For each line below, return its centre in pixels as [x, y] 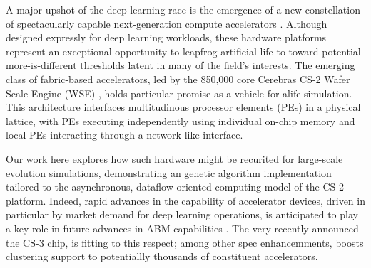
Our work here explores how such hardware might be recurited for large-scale [174, 158]
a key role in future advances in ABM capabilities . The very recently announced [182, 228]
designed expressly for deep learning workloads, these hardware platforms [166, 37]
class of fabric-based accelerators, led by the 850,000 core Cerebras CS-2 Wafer [178, 79]
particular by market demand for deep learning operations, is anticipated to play [182, 214]
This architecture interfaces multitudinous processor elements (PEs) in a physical [183, 107]
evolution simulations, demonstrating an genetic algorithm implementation [169, 172]
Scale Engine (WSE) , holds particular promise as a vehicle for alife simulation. [179, 93]
